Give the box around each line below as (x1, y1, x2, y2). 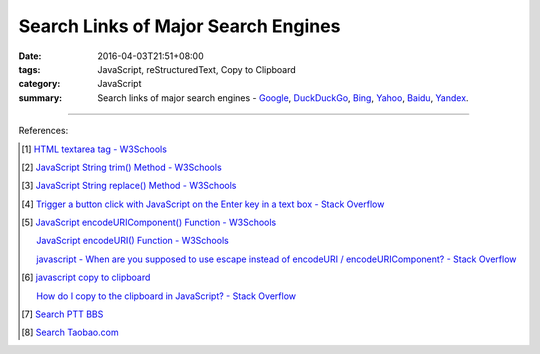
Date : (18, 50, 42, 62)
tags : (18, 63, 41, 75)
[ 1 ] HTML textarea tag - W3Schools (21, 143, 167, 155)
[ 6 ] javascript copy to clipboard (21, 271, 151, 284)
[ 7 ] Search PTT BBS (21, 308, 104, 320)
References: (18, 125, 69, 137)
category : (18, 78, 61, 90)
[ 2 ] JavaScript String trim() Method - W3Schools (21, 161, 222, 173)
